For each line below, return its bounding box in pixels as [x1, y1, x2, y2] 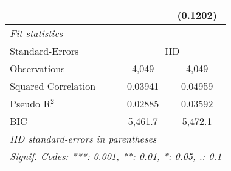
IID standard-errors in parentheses [10, 132, 157, 146]
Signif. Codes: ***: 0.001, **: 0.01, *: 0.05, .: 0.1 [10, 149, 222, 163]
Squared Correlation [10, 79, 96, 93]
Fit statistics [10, 26, 63, 40]
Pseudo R [10, 96, 51, 110]
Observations [10, 61, 65, 75]
